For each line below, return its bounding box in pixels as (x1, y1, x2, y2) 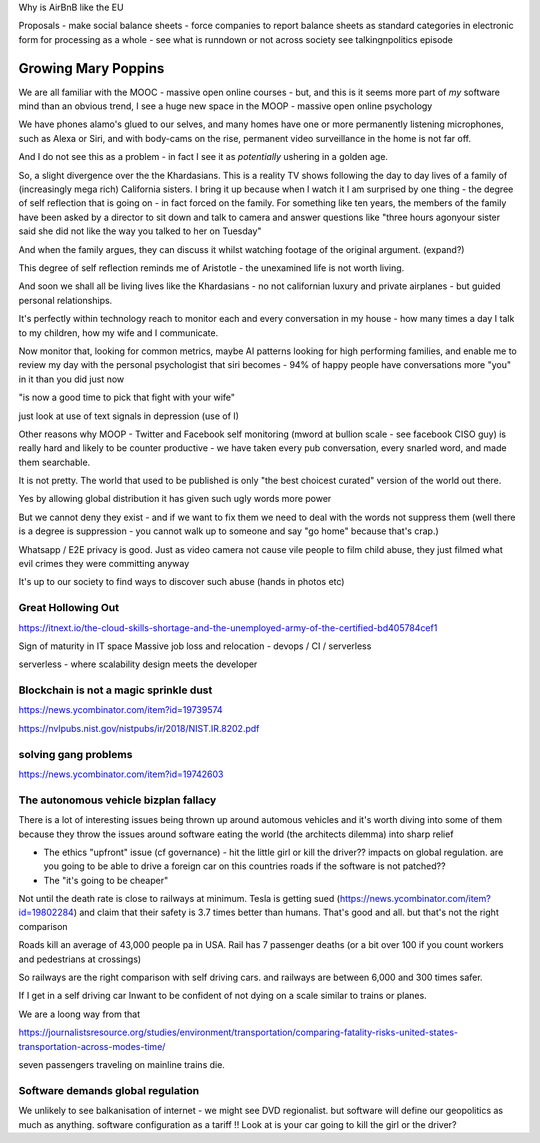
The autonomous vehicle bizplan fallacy (18, 793, 217, 807)
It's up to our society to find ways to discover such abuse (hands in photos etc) (18, 576, 345, 588)
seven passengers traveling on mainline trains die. (18, 1059, 225, 1070)
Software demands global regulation (18, 1083, 200, 1097)
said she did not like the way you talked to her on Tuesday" (18, 225, 262, 237)
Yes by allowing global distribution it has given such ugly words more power (18, 493, 332, 505)
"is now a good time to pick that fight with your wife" (18, 391, 235, 404)
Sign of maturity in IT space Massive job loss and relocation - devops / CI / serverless (18, 640, 372, 652)
